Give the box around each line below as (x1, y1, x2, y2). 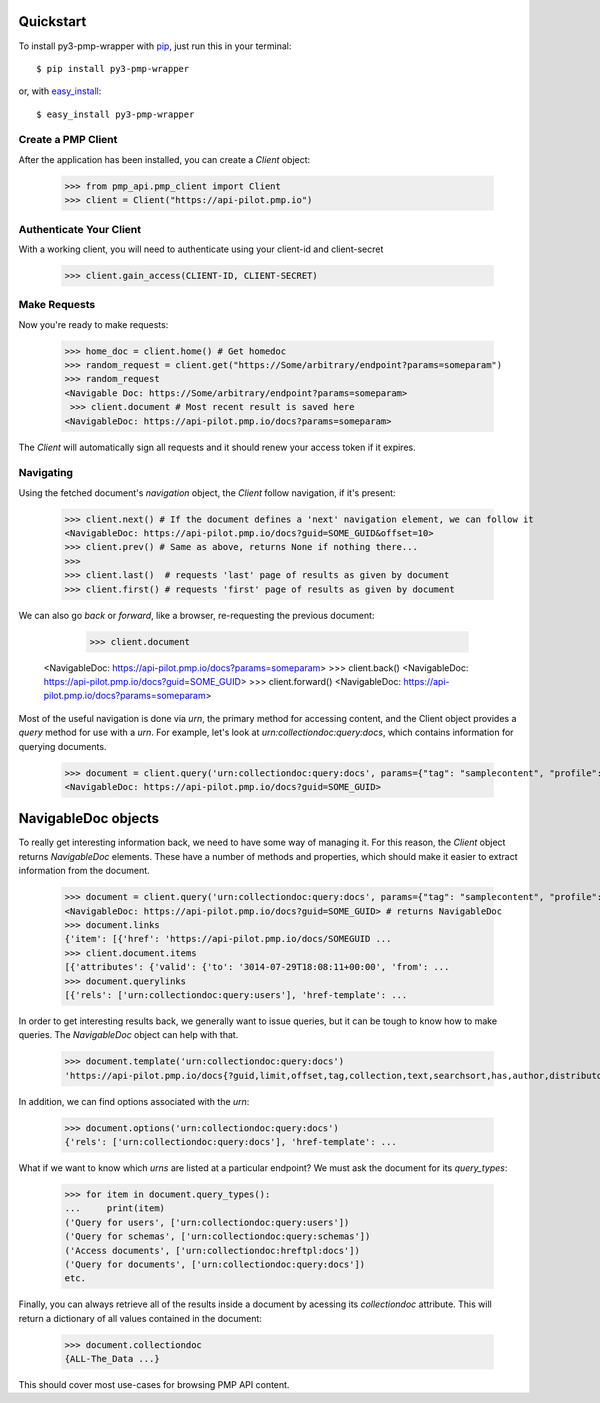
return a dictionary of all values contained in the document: (18, 1312, 262, 1324)
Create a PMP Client (18, 133, 118, 147)
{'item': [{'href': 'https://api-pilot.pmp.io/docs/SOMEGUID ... (64, 933, 392, 945)
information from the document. (18, 865, 150, 877)
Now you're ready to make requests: (18, 318, 169, 330)
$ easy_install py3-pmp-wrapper (36, 108, 195, 120)
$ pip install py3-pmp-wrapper (36, 63, 190, 74)
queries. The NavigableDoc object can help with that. (18, 1029, 239, 1041)
